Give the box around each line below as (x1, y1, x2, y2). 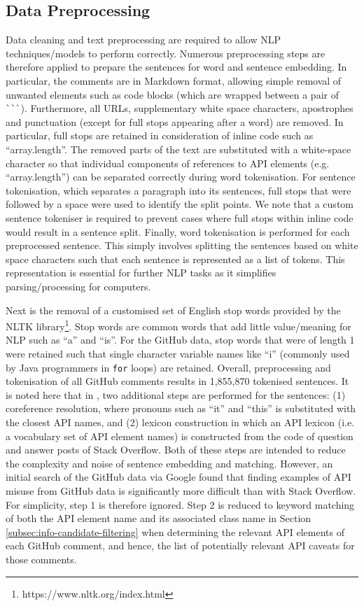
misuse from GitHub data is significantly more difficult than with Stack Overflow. (6, 483, 356, 498)
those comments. (6, 551, 77, 566)
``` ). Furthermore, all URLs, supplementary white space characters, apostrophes (6, 101, 353, 115)
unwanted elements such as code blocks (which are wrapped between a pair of (6, 87, 339, 101)
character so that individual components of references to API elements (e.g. (6, 155, 330, 170)
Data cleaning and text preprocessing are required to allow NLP (6, 32, 281, 47)
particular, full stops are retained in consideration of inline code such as (6, 128, 314, 143)
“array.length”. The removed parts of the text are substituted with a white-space (6, 142, 351, 157)
